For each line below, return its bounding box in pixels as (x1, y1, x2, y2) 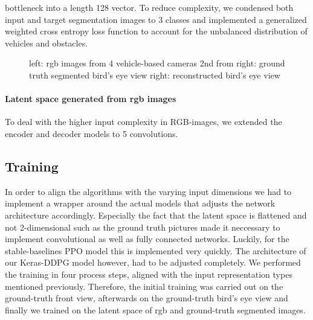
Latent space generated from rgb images (5, 92, 176, 105)
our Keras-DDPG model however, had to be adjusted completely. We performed (5, 256, 301, 269)
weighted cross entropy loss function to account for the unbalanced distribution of (5, 25, 308, 37)
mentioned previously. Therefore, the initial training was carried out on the (5, 280, 283, 292)
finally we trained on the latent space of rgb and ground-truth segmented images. (5, 303, 306, 316)
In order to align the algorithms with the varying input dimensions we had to (5, 185, 292, 197)
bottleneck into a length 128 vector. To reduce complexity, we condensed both (5, 1, 294, 13)
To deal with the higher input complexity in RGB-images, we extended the (5, 115, 282, 128)
